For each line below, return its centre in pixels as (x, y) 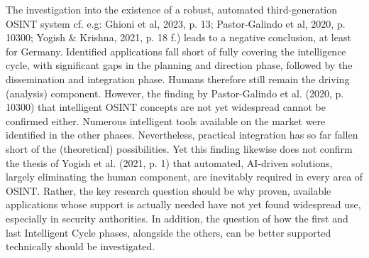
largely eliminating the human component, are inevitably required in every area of (184, 177)
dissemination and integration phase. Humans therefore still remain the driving (178, 79)
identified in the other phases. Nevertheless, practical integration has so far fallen (182, 135)
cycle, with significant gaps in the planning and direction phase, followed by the (179, 65)
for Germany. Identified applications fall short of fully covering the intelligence (176, 51)
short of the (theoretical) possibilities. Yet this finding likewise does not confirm (179, 148)
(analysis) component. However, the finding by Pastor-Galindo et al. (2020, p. (175, 93)
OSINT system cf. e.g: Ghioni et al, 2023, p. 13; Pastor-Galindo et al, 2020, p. (176, 23)
